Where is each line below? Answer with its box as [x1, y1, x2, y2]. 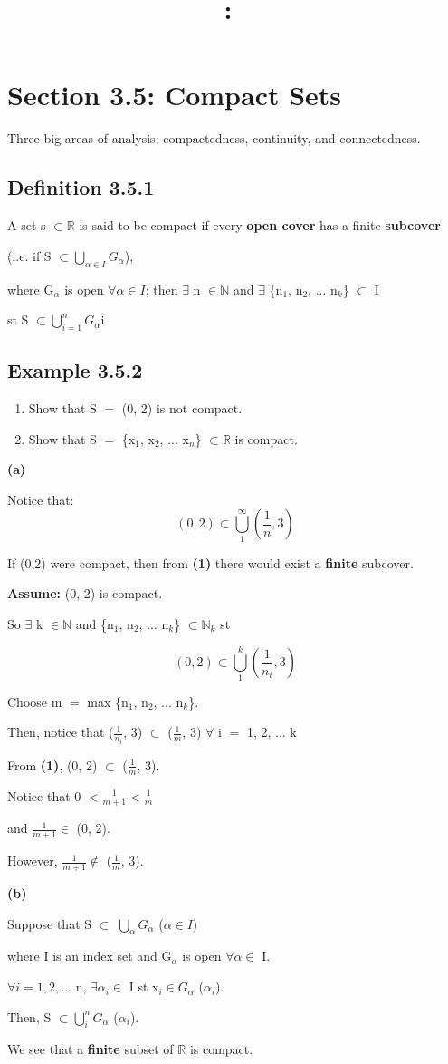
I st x [129, 977, 159, 996]
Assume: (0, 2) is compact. [7, 584, 163, 603]
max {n [87, 692, 129, 711]
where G [7, 279, 54, 298]
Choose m [7, 692, 62, 711]
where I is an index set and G [7, 946, 172, 965]
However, [7, 851, 58, 870]
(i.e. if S [7, 246, 52, 265]
